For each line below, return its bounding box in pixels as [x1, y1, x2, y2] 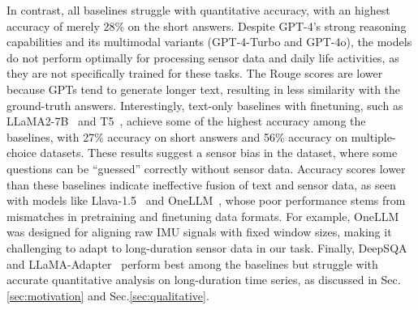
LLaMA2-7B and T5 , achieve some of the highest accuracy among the [6, 113, 366, 130]
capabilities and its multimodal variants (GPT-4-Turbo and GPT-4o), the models [6, 33, 412, 50]
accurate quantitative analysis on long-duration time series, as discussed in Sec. [6, 271, 401, 288]
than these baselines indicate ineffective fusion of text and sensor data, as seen [6, 176, 396, 193]
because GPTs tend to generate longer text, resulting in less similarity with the [6, 80, 401, 97]
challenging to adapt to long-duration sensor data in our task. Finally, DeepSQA [6, 239, 407, 256]
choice [6, 144, 37, 161]
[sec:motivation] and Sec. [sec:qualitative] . [6, 287, 209, 304]
